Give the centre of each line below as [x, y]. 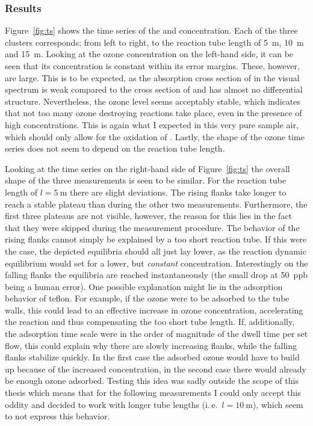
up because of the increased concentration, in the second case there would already [156, 369]
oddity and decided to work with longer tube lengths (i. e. [111, 404]
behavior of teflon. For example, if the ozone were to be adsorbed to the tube [147, 298]
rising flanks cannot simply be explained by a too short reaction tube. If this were [156, 239]
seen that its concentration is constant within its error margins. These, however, [152, 66]
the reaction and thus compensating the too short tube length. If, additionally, [150, 322]
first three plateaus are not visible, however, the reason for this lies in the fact [149, 216]
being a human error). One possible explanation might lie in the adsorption [144, 286]
